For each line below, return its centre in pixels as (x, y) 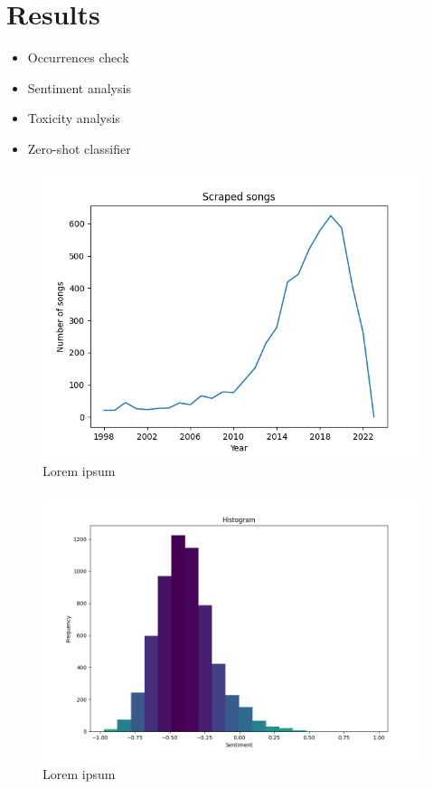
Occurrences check (78, 57)
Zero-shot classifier (79, 148)
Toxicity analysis (74, 118)
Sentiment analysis (79, 87)
